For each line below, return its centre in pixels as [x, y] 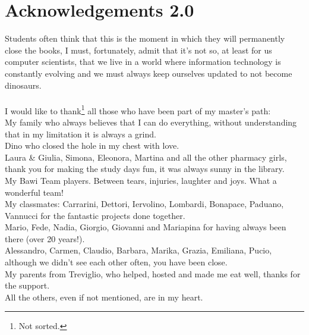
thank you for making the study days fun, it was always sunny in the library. [145, 169]
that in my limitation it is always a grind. [81, 134]
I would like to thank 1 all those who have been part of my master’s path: [138, 109]
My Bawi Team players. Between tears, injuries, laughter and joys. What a [141, 180]
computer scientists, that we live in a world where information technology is [143, 62]
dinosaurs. [23, 85]
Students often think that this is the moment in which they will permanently [145, 38]
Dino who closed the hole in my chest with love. [92, 145]
